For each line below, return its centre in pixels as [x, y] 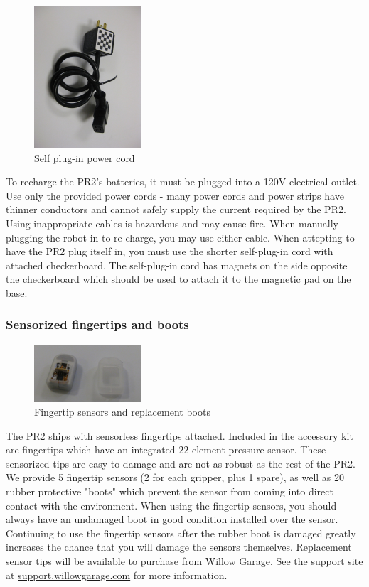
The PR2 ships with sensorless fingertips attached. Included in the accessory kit [180, 435]
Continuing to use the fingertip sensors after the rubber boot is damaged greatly [181, 533]
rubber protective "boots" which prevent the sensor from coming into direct [170, 491]
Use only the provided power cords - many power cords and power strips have [175, 195]
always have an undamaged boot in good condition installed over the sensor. [172, 519]
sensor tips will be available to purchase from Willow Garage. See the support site [184, 560]
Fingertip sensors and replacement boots [122, 411]
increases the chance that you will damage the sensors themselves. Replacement [179, 547]
